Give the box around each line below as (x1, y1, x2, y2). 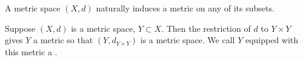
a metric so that (33, 34, 93, 46)
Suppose (5, 22, 36, 34)
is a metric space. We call (140, 34, 235, 46)
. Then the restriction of (161, 22, 251, 34)
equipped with (245, 34, 299, 46)
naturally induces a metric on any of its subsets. (96, 2, 275, 14)
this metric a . (5, 45, 58, 58)
